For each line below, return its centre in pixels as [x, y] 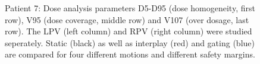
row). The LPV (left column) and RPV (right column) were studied [129, 31]
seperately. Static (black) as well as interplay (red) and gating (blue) [130, 42]
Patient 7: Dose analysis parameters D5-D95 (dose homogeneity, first [130, 8]
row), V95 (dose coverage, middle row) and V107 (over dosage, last [127, 19]
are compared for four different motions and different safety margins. [130, 54]
